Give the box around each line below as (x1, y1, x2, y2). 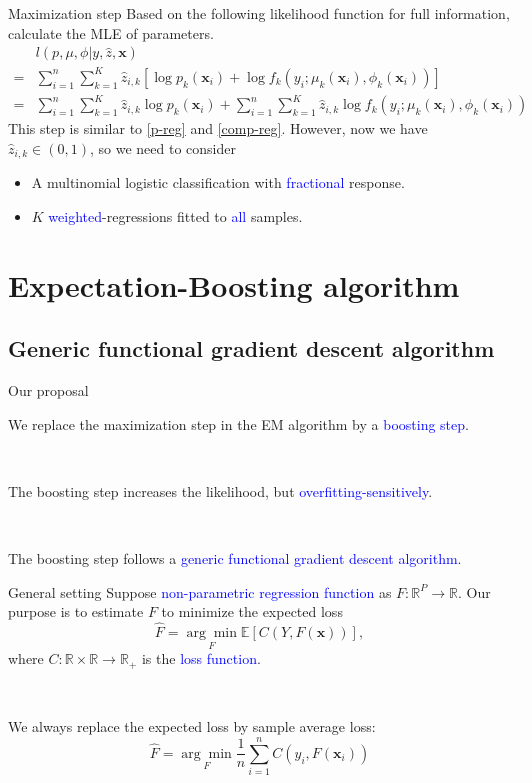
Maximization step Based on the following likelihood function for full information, (8, 3, 510, 23)
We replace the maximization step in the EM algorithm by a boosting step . (8, 413, 469, 434)
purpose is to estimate (8, 601, 144, 622)
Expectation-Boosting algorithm (8, 264, 460, 305)
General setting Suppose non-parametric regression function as (8, 581, 392, 602)
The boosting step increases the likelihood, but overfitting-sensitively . (8, 480, 433, 501)
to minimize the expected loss (161, 601, 343, 622)
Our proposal (8, 380, 89, 401)
